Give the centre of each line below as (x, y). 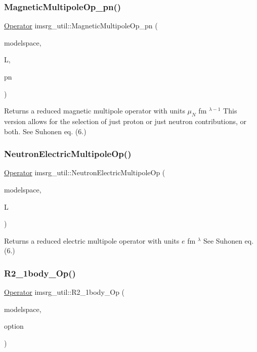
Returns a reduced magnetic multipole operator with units (95, 111)
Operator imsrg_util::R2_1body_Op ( (65, 292)
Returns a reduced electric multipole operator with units (92, 240)
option (14, 326)
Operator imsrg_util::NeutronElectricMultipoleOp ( (85, 172)
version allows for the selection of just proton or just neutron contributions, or (125, 121)
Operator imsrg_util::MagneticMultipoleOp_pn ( (81, 26)
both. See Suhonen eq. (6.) (45, 131)
